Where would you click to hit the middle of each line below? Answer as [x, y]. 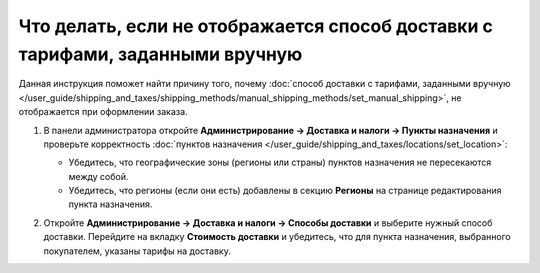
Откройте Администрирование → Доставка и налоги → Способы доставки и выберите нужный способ [268, 222]
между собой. [98, 176]
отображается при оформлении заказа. [103, 112]
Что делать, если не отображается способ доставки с [256, 26]
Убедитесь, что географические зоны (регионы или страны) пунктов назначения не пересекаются [280, 162]
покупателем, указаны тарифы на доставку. [137, 251]
